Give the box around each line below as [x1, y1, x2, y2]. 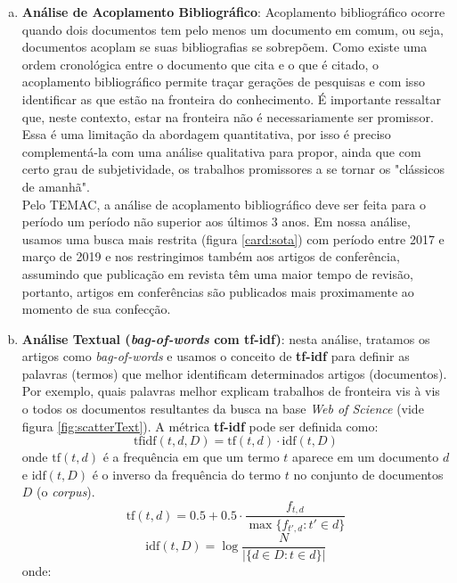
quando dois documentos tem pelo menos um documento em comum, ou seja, [21, 20, 444, 38]
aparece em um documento [292, 448, 439, 466]
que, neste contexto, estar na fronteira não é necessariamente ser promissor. [21, 107, 434, 126]
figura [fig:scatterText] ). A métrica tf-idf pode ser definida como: [21, 416, 379, 435]
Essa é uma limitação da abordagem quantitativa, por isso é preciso [21, 125, 391, 144]
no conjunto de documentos [293, 464, 444, 483]
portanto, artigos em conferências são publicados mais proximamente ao [21, 282, 414, 300]
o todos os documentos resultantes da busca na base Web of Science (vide [21, 399, 424, 418]
